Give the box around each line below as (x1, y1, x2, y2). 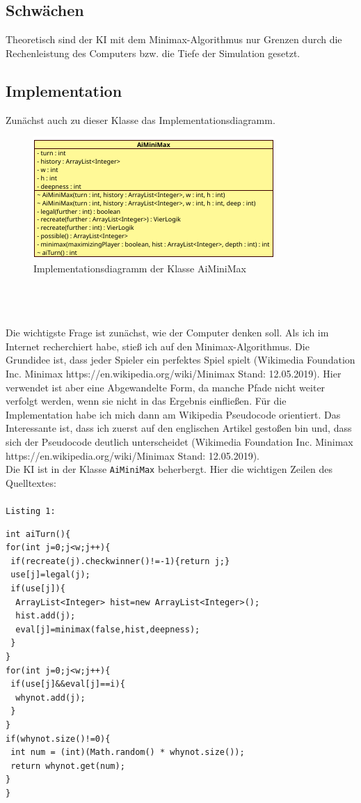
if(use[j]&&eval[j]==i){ (10, 679, 125, 689)
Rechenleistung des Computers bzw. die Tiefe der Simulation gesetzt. (6, 45, 300, 60)
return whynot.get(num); (10, 761, 125, 771)
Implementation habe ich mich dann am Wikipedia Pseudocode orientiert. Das (6, 407, 341, 421)
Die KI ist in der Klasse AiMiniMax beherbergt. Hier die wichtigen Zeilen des (6, 462, 332, 476)
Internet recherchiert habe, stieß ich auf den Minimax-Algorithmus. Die (6, 338, 310, 353)
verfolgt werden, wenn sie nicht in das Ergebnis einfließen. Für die (6, 393, 287, 408)
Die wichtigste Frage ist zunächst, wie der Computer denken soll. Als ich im (6, 325, 329, 340)
